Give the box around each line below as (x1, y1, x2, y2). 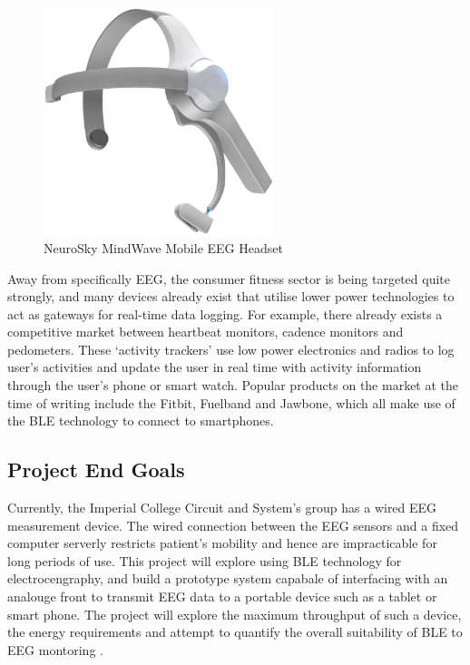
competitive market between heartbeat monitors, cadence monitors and (7, 322, 404, 341)
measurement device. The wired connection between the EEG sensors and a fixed (7, 515, 459, 534)
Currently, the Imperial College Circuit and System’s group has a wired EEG (7, 498, 437, 517)
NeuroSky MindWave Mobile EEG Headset (44, 238, 283, 257)
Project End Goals (7, 455, 185, 484)
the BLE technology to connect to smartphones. (7, 411, 274, 430)
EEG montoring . (7, 640, 103, 659)
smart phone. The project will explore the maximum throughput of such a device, (7, 604, 462, 623)
